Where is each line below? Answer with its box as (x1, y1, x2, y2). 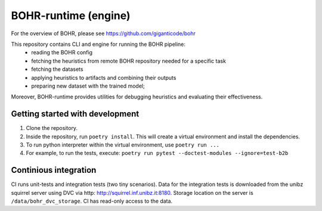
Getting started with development (11, 109, 140, 119)
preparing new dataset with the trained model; (31, 82, 145, 89)
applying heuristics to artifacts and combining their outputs (31, 74, 177, 81)
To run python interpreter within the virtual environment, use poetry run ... (26, 141, 220, 148)
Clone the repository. (26, 125, 78, 132)
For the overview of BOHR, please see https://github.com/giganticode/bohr (11, 30, 196, 37)
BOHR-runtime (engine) (11, 9, 131, 22)
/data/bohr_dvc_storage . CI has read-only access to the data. (11, 197, 173, 205)
